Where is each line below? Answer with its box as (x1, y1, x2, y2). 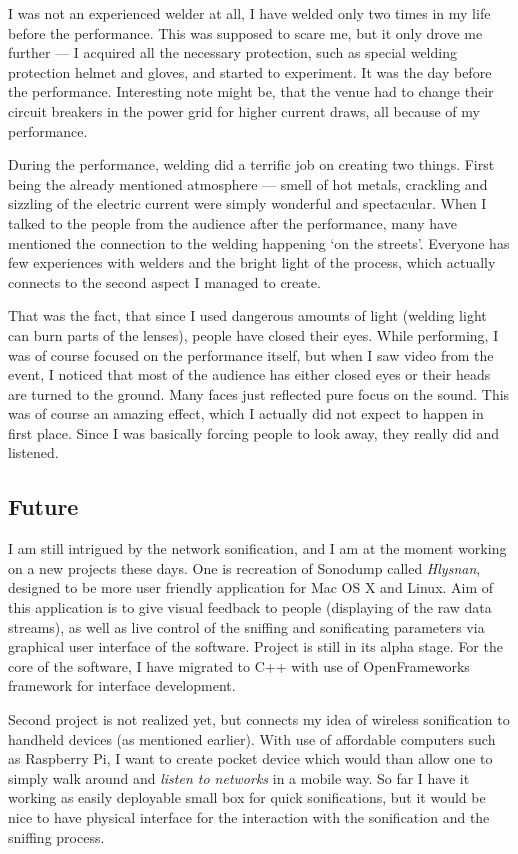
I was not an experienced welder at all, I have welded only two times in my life (8, 3, 491, 23)
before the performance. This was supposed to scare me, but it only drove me (8, 22, 483, 43)
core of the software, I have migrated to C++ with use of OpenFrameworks (8, 655, 470, 676)
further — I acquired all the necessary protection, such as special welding (8, 42, 457, 63)
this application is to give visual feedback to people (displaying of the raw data (8, 597, 492, 618)
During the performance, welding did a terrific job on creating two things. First (8, 154, 495, 175)
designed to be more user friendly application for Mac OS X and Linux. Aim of (8, 577, 494, 598)
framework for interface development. (8, 675, 236, 696)
